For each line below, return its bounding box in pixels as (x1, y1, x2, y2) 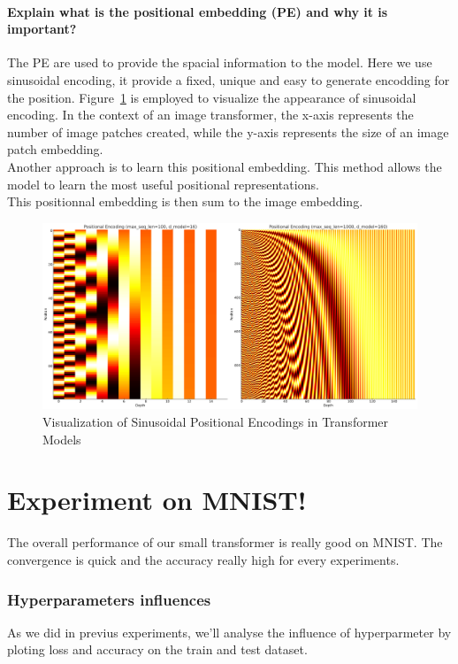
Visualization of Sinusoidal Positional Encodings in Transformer (42, 413, 389, 431)
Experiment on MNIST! (7, 482, 307, 518)
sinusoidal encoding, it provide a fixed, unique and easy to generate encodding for (7, 70, 450, 89)
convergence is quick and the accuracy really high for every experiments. (7, 550, 400, 568)
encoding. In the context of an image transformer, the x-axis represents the (7, 105, 414, 124)
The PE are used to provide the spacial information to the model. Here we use (7, 53, 432, 72)
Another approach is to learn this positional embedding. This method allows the (7, 157, 442, 175)
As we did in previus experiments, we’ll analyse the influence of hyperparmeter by (7, 622, 452, 641)
